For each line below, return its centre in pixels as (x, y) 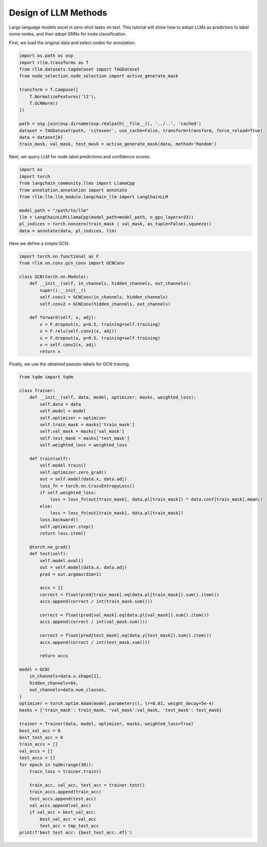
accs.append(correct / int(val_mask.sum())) (94, 622)
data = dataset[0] (41, 137)
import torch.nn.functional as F (59, 256)
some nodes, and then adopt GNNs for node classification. (68, 34)
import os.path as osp (46, 56)
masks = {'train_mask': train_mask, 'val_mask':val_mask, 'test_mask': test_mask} (121, 710)
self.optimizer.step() (67, 527)
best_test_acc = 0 (41, 737)
